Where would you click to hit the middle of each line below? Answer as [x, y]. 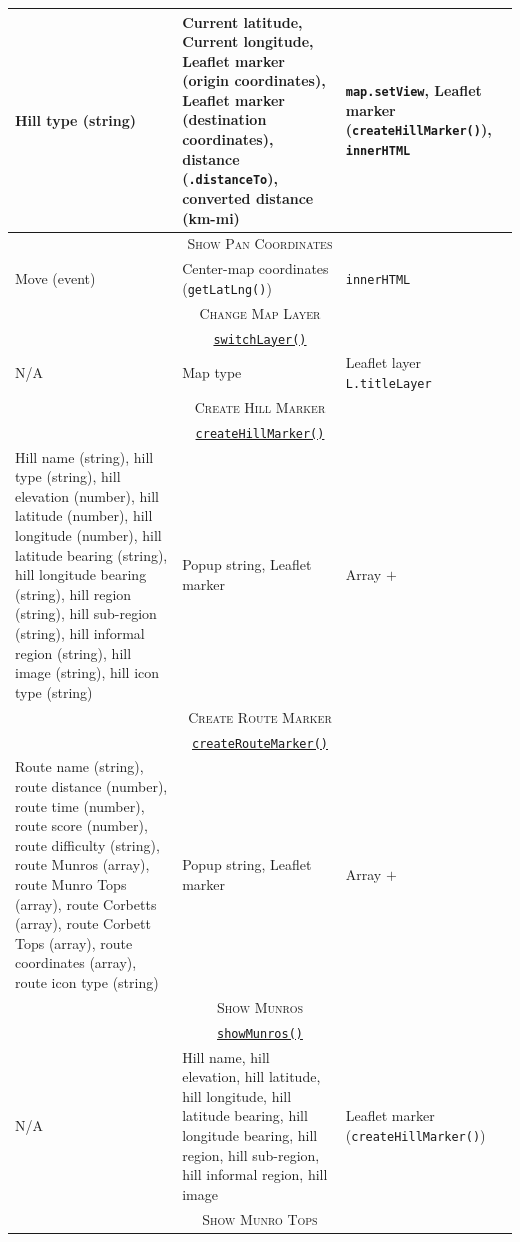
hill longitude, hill [237, 1095]
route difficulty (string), [87, 844]
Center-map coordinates [255, 268]
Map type [212, 372]
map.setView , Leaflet [413, 90]
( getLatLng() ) [227, 287]
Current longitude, [248, 41]
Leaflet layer [383, 362]
